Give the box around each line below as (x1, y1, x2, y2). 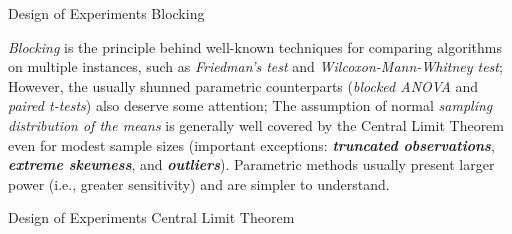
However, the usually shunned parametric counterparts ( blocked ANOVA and (8, 75, 479, 96)
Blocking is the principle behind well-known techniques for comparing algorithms (8, 36, 502, 57)
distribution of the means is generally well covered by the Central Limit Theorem (8, 114, 505, 135)
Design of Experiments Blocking (8, 3, 205, 23)
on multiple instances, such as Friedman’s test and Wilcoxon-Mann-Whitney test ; (8, 56, 503, 77)
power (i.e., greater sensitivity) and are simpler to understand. (8, 173, 390, 194)
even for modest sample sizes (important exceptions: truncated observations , (8, 134, 495, 155)
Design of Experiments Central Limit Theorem (8, 207, 295, 228)
